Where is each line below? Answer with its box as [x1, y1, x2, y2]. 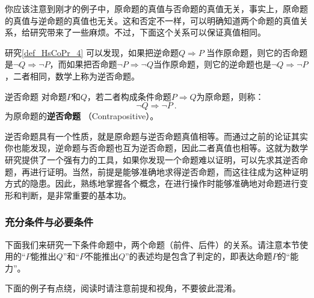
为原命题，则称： [196, 90, 264, 102]
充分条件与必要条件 [5, 214, 94, 229]
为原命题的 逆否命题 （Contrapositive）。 [5, 110, 159, 122]
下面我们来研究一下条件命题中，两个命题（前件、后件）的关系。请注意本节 [5, 238, 300, 250]
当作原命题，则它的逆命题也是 [153, 58, 271, 70]
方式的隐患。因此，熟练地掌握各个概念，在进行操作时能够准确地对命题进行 [5, 177, 300, 190]
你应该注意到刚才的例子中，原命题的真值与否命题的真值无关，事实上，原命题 [5, 2, 308, 14]
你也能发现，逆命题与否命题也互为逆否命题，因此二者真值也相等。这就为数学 [5, 141, 308, 154]
